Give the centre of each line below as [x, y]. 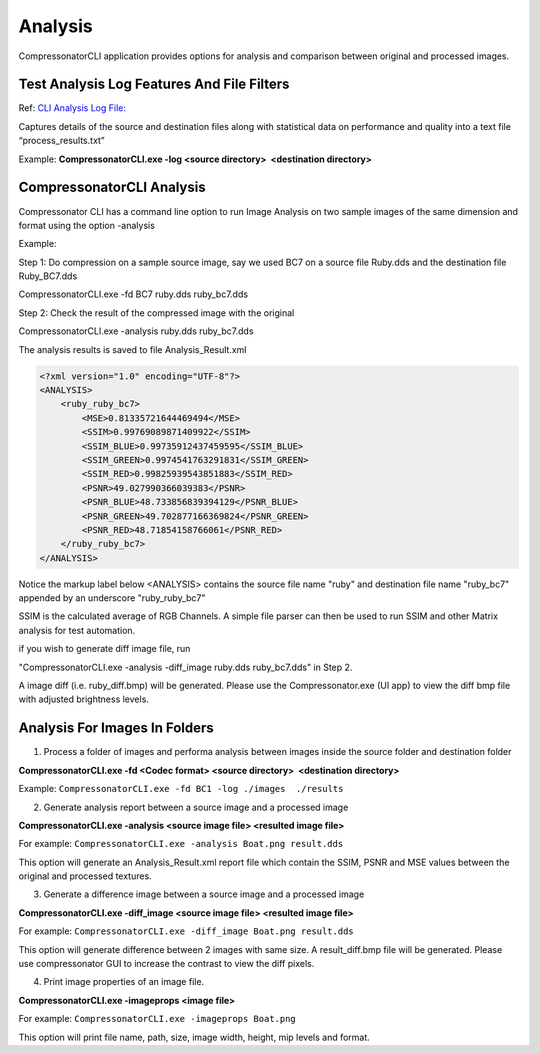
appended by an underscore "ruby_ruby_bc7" [112, 598]
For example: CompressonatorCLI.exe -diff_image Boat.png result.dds [186, 931]
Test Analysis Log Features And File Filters [154, 84]
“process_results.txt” [61, 141]
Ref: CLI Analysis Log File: [72, 108]
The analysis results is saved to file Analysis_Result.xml [132, 349]
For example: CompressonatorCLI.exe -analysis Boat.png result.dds [181, 844]
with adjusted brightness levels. [84, 699]
